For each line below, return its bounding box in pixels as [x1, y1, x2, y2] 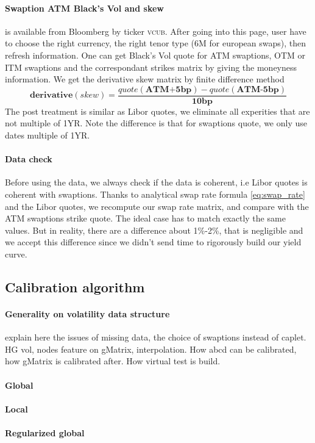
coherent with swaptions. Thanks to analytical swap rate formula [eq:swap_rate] [5, 188, 305, 200]
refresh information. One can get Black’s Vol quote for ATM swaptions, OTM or [5, 48, 306, 61]
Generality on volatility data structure [5, 307, 170, 320]
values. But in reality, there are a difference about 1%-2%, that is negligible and [5, 223, 303, 236]
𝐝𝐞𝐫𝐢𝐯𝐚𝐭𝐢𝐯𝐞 [29, 91, 73, 100]
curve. [5, 247, 27, 260]
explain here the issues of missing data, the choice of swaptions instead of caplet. [5, 331, 306, 344]
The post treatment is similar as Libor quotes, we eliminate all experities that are [5, 104, 310, 117]
